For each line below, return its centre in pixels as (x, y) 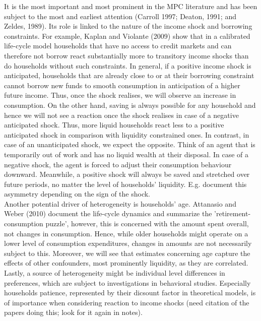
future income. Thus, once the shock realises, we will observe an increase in (120, 95)
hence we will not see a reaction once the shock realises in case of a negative (121, 115)
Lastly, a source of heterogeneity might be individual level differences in (115, 273)
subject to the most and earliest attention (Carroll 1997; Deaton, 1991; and (120, 16)
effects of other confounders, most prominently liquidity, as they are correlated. (126, 263)
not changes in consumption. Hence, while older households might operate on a (126, 233)
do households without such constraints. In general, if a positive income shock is (128, 65)
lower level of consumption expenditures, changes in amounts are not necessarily (128, 243)
